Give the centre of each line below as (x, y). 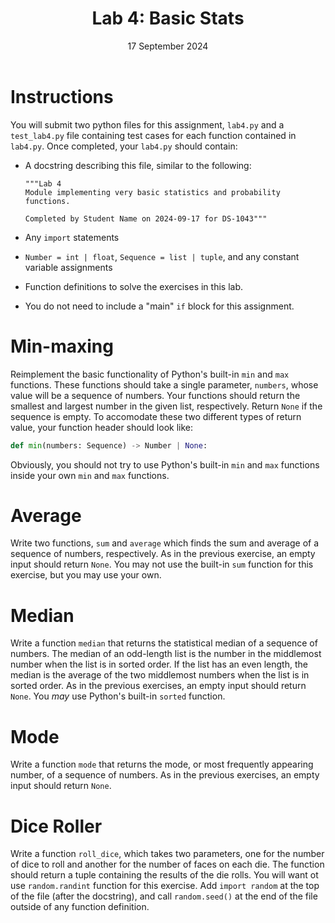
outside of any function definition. (80, 907)
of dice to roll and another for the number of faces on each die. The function (167, 864)
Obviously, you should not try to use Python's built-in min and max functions (165, 464)
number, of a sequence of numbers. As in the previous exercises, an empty (165, 775)
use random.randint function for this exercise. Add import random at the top (165, 886)
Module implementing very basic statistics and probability (152, 192)
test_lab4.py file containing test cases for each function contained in (153, 135)
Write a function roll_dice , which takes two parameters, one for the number (167, 854)
